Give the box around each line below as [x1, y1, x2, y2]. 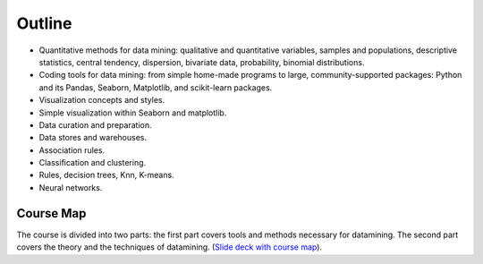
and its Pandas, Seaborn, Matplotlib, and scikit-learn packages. [38, 81, 273, 93]
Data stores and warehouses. [38, 132, 148, 143]
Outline [16, 13, 72, 33]
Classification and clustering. [38, 158, 147, 168]
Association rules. [38, 144, 106, 156]
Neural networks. [38, 182, 103, 192]
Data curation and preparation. [38, 119, 152, 130]
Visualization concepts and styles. [38, 95, 165, 106]
